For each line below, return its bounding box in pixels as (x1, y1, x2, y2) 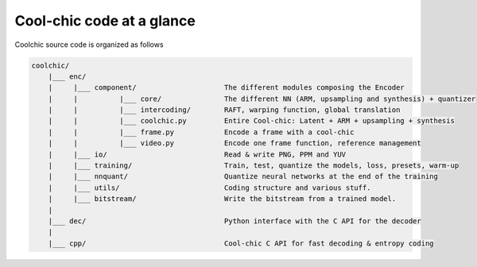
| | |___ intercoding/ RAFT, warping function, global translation (48, 106, 401, 114)
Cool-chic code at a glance (14, 12, 196, 29)
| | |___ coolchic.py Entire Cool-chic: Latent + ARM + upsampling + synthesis (48, 116, 455, 126)
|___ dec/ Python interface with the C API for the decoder (48, 217, 421, 226)
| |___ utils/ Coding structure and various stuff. (48, 183, 371, 192)
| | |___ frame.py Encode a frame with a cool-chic (48, 127, 355, 137)
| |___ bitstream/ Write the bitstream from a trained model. (48, 195, 397, 203)
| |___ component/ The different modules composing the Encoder (48, 83, 405, 92)
